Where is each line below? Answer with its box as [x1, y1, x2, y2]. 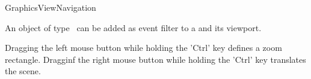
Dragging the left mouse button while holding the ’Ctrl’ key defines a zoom [5, 41, 282, 54]
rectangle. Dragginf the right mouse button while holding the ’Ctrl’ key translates [5, 53, 306, 65]
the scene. [5, 65, 41, 77]
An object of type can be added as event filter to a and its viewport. [5, 21, 262, 34]
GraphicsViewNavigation [5, 1, 96, 13]
